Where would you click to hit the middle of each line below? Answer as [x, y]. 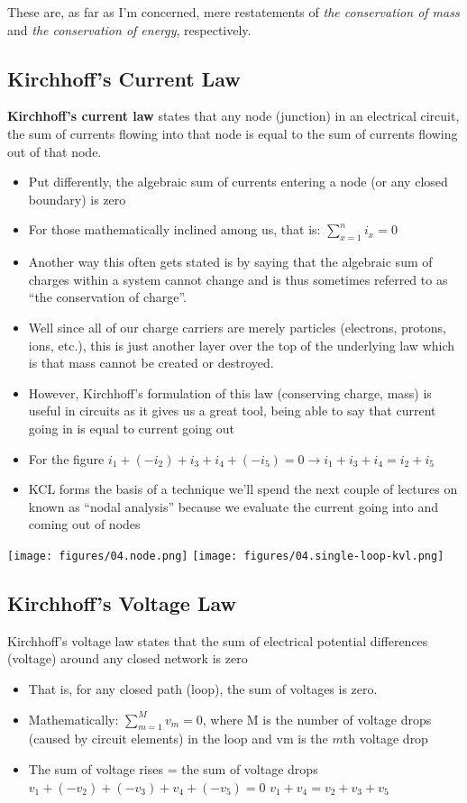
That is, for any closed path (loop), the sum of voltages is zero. [203, 688]
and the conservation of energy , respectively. [129, 29]
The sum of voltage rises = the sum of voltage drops [173, 768]
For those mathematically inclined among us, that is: [174, 229]
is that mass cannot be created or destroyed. [151, 363]
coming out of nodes [84, 524]
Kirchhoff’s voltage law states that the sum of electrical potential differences [218, 640]
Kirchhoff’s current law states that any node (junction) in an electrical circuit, [233, 116]
